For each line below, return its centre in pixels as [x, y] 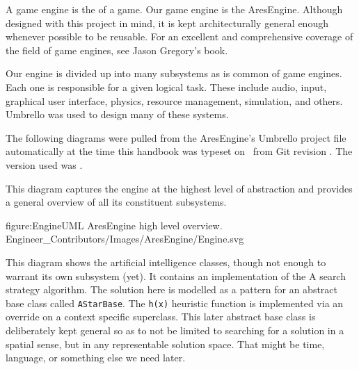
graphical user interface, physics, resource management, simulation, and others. [174, 100]
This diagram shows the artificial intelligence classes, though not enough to [166, 262]
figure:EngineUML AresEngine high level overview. [114, 225]
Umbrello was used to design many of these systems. [117, 114]
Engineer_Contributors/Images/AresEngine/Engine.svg [125, 239]
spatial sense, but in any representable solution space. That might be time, [165, 344]
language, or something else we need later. [96, 358]
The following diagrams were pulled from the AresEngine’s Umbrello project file [176, 137]
